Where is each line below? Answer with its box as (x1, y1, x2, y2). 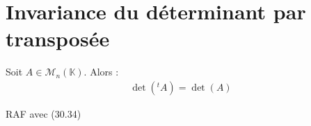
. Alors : (83, 64, 119, 79)
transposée (6, 24, 110, 53)
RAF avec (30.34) (6, 106, 81, 120)
